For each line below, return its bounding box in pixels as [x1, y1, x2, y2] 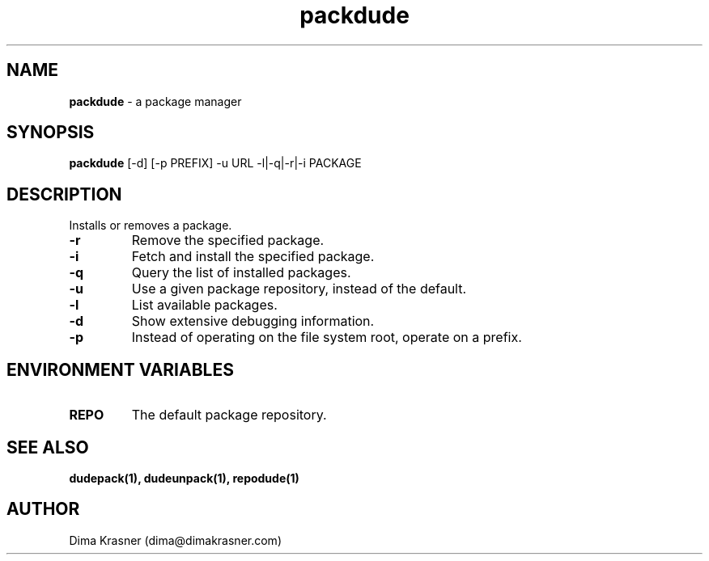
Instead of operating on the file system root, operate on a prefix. [131, 329, 522, 346]
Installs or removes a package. [69, 218, 232, 233]
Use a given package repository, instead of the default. [131, 280, 467, 297]
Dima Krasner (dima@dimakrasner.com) [69, 533, 282, 547]
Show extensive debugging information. [131, 313, 375, 330]
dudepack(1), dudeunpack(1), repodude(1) [69, 470, 299, 485]
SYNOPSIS [6, 122, 95, 143]
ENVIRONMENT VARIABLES [6, 359, 234, 380]
